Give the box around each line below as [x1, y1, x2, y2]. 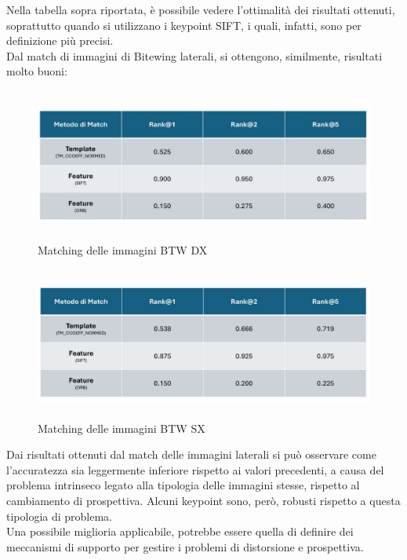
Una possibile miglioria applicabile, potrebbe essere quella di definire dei [6, 523, 354, 540]
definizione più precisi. [6, 32, 114, 49]
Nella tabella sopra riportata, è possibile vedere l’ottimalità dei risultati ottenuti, [6, 2, 395, 17]
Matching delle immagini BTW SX [38, 419, 205, 436]
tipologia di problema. [6, 507, 113, 524]
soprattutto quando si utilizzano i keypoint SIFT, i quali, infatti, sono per [6, 16, 362, 33]
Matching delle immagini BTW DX [38, 241, 208, 258]
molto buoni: [6, 63, 67, 79]
